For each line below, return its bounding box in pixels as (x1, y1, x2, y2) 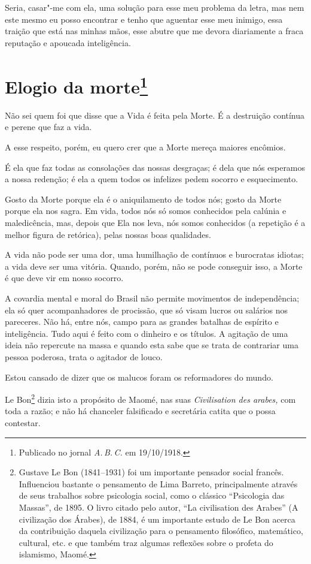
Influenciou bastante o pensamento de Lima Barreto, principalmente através (19, 477, 298, 490)
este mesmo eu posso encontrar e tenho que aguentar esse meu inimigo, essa (5, 13, 283, 25)
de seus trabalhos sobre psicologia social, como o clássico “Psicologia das (19, 489, 285, 502)
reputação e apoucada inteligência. (5, 36, 131, 49)
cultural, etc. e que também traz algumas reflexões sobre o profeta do (19, 536, 273, 548)
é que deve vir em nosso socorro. (5, 272, 124, 284)
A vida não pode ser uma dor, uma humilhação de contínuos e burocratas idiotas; (5, 248, 304, 261)
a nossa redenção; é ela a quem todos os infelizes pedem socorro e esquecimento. (5, 173, 298, 185)
